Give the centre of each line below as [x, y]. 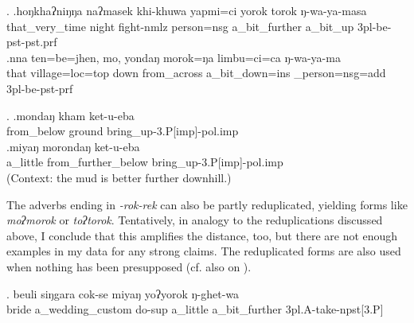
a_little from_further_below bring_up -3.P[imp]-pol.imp [145, 162]
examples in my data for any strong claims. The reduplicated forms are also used [204, 251]
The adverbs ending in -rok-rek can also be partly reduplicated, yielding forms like [207, 204]
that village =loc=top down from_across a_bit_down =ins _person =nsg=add [196, 73]
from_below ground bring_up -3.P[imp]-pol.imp [123, 131]
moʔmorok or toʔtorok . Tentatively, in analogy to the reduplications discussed [195, 220]
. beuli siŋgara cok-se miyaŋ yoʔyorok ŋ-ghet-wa [123, 293]
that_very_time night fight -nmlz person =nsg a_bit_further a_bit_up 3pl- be [197, 26]
